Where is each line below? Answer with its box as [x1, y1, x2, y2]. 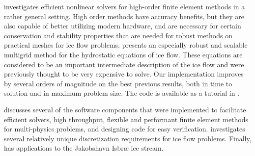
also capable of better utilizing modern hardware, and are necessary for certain [4, 21, 241, 31]
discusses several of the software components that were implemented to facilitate [4, 104, 246, 114]
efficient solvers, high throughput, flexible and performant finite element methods [4, 114, 249, 124]
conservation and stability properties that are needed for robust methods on [4, 30, 232, 40]
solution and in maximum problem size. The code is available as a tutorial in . [4, 88, 240, 98]
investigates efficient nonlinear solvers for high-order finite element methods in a [4, 1, 245, 11]
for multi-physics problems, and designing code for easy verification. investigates [4, 124, 245, 134]
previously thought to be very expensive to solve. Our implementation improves [4, 69, 244, 79]
